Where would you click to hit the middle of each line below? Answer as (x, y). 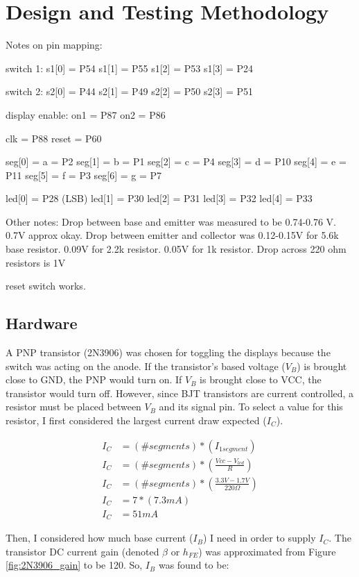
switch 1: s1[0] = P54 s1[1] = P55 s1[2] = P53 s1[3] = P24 (129, 68)
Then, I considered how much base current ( (99, 538)
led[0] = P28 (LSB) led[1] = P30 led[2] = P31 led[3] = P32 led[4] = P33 (159, 198)
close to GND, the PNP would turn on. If (94, 379)
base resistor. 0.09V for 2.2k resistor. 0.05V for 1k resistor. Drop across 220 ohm (176, 249)
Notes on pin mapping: (54, 45)
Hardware (42, 323)
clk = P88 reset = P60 (54, 138)
